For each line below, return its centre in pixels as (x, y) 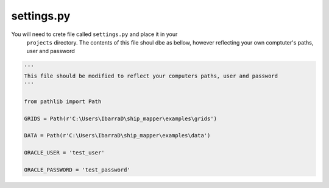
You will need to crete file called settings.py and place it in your (94, 34)
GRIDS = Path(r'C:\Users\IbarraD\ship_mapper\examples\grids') (121, 118)
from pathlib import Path (63, 101)
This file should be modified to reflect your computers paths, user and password (151, 76)
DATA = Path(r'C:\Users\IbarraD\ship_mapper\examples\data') (117, 136)
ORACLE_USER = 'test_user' (64, 153)
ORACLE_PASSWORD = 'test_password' (77, 170)
